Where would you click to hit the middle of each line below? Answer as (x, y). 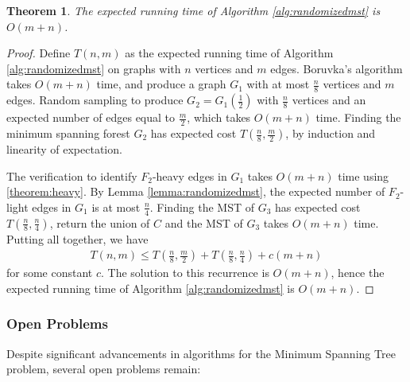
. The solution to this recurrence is (185, 273)
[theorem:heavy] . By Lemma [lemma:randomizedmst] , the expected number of (196, 191)
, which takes (219, 117)
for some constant (50, 273)
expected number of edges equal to (91, 117)
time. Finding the (358, 117)
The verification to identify (72, 175)
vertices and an (329, 100)
